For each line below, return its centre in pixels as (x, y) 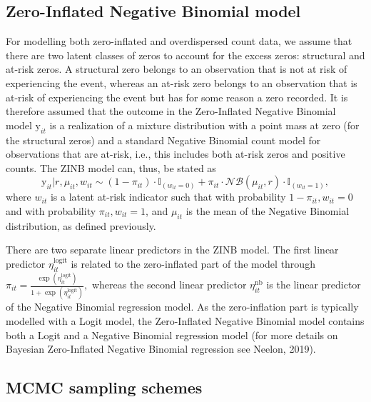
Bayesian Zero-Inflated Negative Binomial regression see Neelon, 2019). (161, 349)
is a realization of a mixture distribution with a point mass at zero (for (204, 125)
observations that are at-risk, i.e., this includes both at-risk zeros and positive (176, 154)
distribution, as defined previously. (81, 225)
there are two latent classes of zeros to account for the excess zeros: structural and (185, 55)
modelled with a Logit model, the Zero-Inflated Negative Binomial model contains (185, 320)
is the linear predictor (314, 285)
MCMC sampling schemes (104, 387)
